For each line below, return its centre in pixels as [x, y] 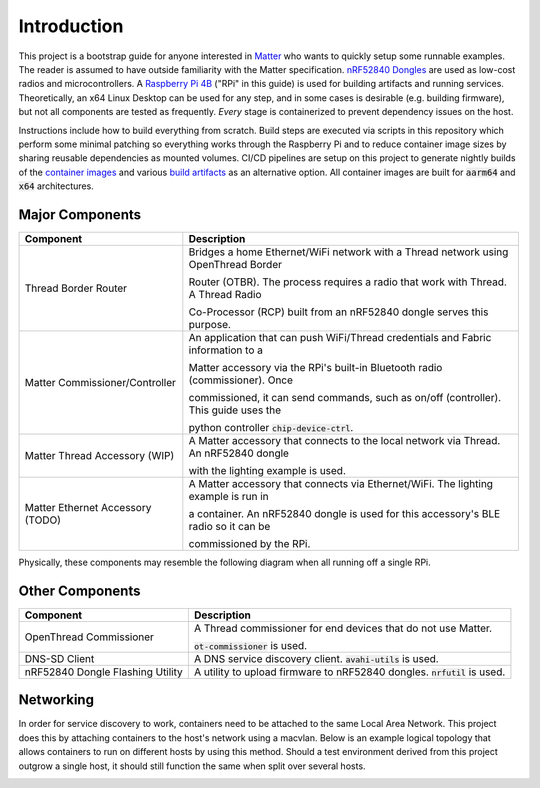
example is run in [228, 496]
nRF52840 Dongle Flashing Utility [104, 672]
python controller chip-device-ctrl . [271, 427]
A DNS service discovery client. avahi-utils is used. [316, 658]
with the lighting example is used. [267, 470]
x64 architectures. [56, 186]
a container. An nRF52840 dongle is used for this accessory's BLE [344, 513]
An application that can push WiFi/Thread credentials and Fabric [340, 337]
